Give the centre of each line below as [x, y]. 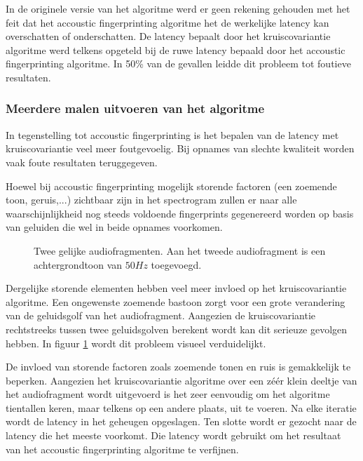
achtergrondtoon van [78, 264]
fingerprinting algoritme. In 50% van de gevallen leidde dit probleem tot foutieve [178, 64]
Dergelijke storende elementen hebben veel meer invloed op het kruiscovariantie [176, 288]
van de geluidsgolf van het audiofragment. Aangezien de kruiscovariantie [161, 315]
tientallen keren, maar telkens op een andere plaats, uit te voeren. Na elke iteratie [181, 407]
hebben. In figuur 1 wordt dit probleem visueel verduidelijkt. [136, 343]
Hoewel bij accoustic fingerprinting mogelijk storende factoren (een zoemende [171, 186]
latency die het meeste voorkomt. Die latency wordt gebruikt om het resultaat [173, 435]
